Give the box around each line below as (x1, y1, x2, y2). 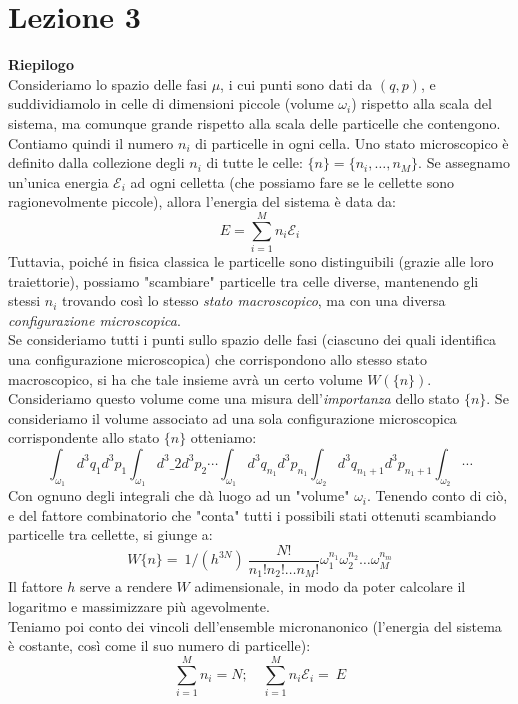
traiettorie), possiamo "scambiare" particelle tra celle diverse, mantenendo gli (8, 270, 479, 291)
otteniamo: (190, 427, 257, 448)
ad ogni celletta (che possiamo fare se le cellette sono (130, 171, 454, 192)
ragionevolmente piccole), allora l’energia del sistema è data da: (8, 191, 396, 212)
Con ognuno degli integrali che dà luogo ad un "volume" (8, 485, 350, 506)
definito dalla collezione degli (8, 152, 185, 173)
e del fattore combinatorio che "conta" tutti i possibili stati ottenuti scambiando (8, 504, 497, 525)
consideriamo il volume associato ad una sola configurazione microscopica (8, 407, 457, 428)
